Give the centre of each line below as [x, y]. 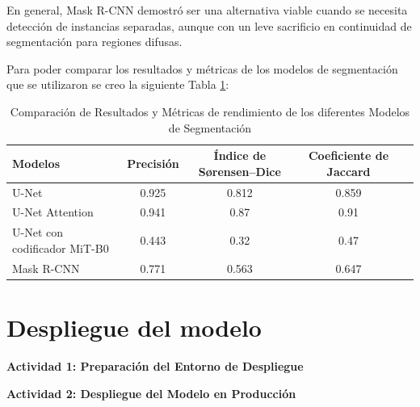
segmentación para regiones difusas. [94, 42]
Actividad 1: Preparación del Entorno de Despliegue [155, 365]
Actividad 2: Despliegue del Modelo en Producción [151, 393]
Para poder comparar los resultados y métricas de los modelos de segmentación [202, 68]
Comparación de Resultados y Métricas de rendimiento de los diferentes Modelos [210, 111]
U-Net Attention [53, 212]
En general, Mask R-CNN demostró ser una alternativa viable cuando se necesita [207, 10]
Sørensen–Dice [239, 171]
